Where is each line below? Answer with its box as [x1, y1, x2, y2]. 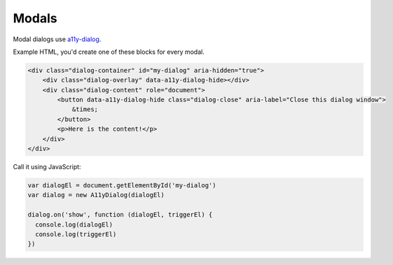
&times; [71, 106, 98, 113]
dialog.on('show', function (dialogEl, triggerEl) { [27, 210, 213, 219]
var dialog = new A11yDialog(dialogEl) [27, 191, 165, 199]
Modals [13, 10, 57, 26]
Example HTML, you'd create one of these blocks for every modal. [13, 48, 205, 56]
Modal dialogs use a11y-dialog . [13, 35, 102, 43]
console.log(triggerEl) [35, 230, 117, 238]
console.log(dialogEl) [35, 220, 113, 229]
